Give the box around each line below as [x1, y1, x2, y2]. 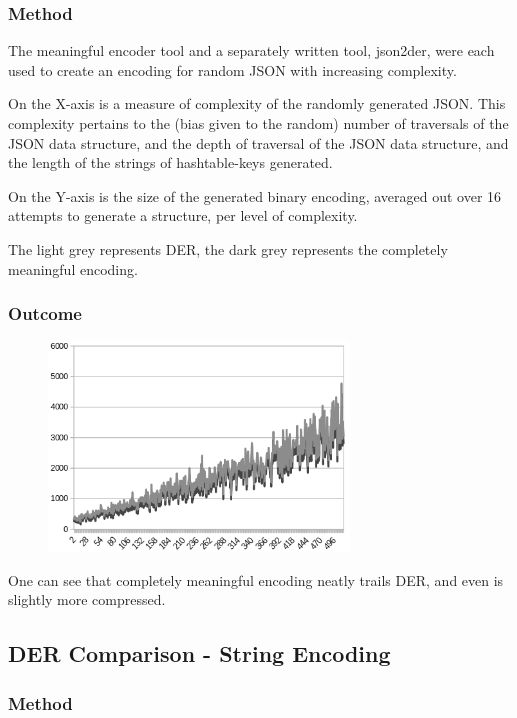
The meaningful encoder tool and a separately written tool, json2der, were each [8, 40, 495, 61]
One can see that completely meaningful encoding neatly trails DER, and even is [8, 569, 504, 590]
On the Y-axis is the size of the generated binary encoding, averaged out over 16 [8, 185, 502, 206]
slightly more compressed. [8, 589, 166, 610]
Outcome [8, 301, 82, 326]
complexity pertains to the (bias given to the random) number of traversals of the [8, 113, 509, 133]
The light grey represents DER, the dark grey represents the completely [8, 238, 448, 259]
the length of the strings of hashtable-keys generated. [8, 152, 333, 173]
